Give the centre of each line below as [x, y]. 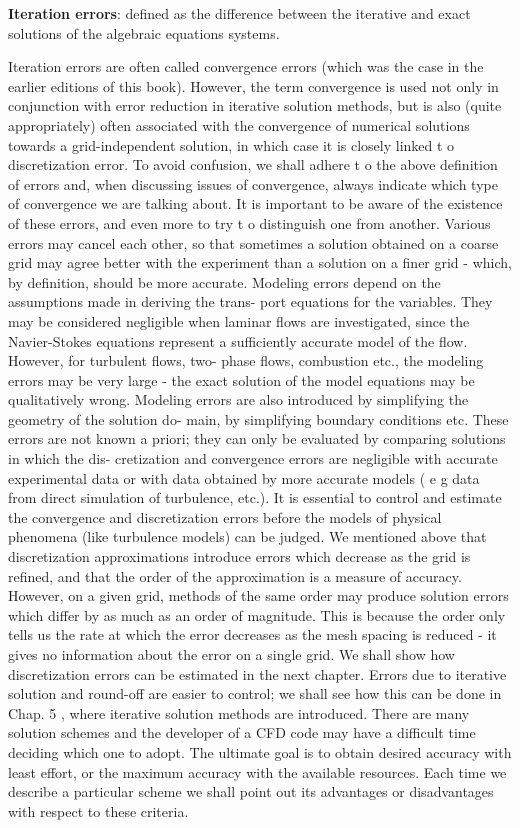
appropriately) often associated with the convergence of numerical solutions [239, 124]
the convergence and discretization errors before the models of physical [225, 516]
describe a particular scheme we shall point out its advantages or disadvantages [251, 791]
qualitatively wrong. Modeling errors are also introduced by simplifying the [238, 399]
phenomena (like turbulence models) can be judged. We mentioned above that [247, 536]
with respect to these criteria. [98, 810]
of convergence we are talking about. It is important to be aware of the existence [255, 203]
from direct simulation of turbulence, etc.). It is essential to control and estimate [255, 497]
